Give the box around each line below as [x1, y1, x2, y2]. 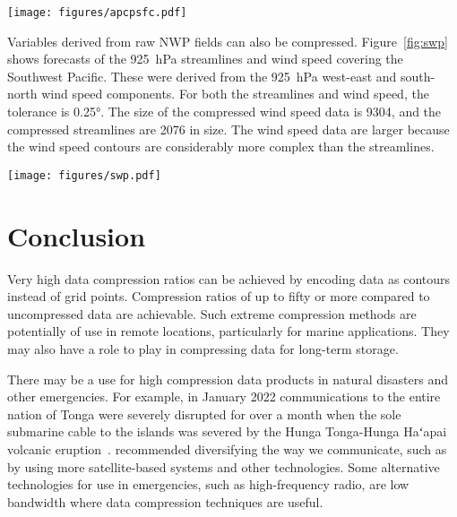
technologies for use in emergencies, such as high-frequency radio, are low [7, 475, 410, 494]
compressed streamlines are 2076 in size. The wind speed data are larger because [7, 119, 450, 138]
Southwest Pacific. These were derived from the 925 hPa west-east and [7, 66, 397, 85]
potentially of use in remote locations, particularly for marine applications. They [7, 322, 450, 340]
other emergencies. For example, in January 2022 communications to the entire [7, 387, 441, 406]
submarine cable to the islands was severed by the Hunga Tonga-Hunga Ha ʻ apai [7, 422, 447, 441]
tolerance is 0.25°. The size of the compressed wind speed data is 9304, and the [7, 102, 442, 121]
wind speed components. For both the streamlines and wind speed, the [41, 84, 429, 103]
